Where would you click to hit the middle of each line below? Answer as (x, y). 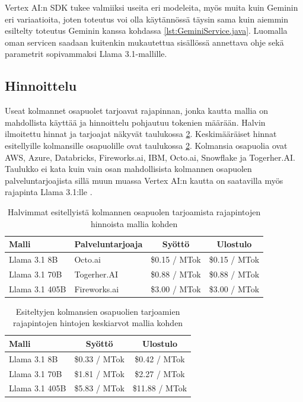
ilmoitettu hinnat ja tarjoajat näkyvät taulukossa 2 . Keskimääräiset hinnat (141, 134)
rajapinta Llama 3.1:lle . (49, 192)
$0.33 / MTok (99, 358)
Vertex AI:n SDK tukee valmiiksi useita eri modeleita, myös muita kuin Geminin (151, 7)
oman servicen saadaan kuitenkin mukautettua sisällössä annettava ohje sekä (144, 42)
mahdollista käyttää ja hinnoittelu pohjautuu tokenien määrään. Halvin (135, 122)
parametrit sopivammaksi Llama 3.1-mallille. (86, 54)
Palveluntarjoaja (109, 244)
